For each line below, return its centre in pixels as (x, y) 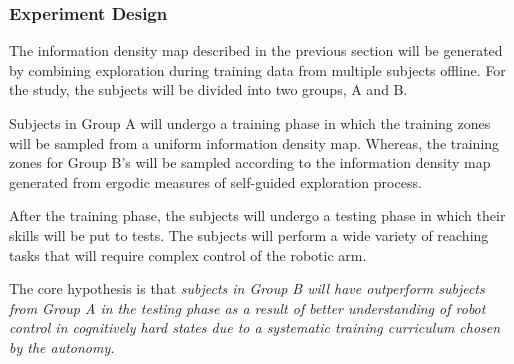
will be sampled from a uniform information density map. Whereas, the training (254, 142)
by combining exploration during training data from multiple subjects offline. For (257, 69)
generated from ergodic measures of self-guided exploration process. (215, 181)
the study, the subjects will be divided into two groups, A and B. (208, 89)
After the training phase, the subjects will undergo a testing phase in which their (257, 215)
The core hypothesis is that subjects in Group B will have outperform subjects (247, 288)
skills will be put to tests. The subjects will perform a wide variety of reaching (249, 234)
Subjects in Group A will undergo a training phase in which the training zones (250, 123)
